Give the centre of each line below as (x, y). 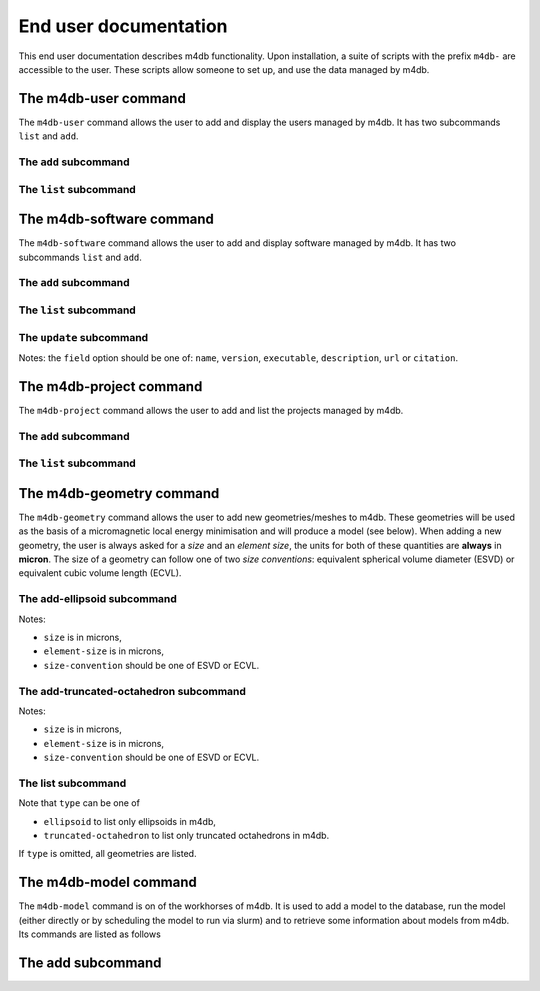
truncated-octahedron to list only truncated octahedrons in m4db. (186, 835)
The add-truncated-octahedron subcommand (132, 691)
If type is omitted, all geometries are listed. (107, 854)
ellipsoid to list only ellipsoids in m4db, (130, 821)
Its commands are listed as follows (90, 934)
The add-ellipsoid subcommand (97, 599)
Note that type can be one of (79, 803)
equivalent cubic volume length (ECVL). (100, 573)
